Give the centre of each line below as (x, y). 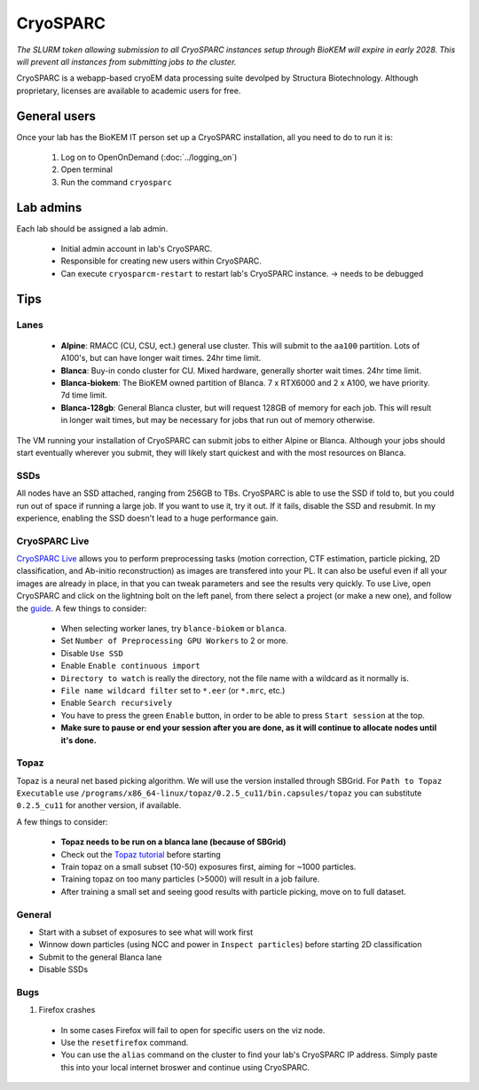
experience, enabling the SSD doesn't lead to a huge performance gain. (147, 518)
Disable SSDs (63, 969)
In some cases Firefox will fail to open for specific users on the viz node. (193, 1030)
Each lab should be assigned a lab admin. (92, 228)
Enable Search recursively (117, 703)
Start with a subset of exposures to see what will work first (146, 932)
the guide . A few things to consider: (82, 608)
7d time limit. (84, 396)
